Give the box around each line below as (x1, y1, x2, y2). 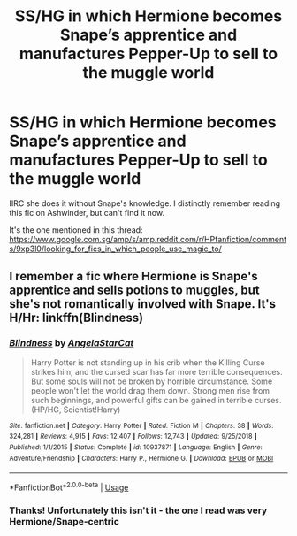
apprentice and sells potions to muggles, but (9, 283, 260, 298)
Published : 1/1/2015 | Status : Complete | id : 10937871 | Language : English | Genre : (9, 442, 263, 452)
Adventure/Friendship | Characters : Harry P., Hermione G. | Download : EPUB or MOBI (9, 454, 274, 463)
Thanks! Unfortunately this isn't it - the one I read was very (9, 504, 268, 517)
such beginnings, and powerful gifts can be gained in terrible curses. (30, 394, 282, 405)
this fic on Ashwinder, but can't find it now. (9, 207, 165, 218)
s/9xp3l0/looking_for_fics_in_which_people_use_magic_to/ (9, 243, 223, 254)
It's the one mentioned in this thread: (9, 224, 143, 235)
